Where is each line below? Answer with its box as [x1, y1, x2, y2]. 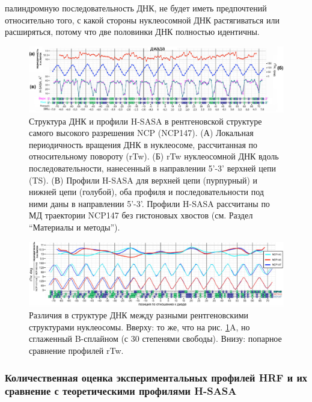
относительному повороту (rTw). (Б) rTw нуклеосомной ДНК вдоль [29, 150, 279, 162]
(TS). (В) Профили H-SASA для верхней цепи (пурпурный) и [29, 173, 258, 186]
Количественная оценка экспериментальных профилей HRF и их [5, 370, 308, 385]
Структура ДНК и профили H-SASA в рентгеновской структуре [29, 114, 262, 127]
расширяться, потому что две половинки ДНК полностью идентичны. [5, 25, 260, 38]
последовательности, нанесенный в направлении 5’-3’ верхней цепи [29, 161, 276, 174]
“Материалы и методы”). [29, 220, 120, 233]
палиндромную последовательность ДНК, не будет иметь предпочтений [5, 2, 267, 14]
